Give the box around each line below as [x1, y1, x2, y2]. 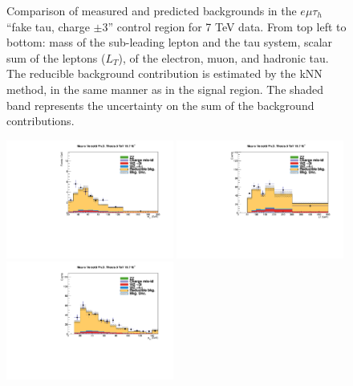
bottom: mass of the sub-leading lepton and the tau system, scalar [6, 34, 333, 51]
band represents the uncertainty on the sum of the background [6, 96, 314, 113]
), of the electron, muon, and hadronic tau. [118, 49, 329, 66]
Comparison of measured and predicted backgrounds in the [6, 2, 297, 18]
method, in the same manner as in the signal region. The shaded [6, 80, 324, 97]
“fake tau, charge [6, 18, 90, 35]
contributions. [6, 112, 75, 129]
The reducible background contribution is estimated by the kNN [6, 65, 323, 82]
